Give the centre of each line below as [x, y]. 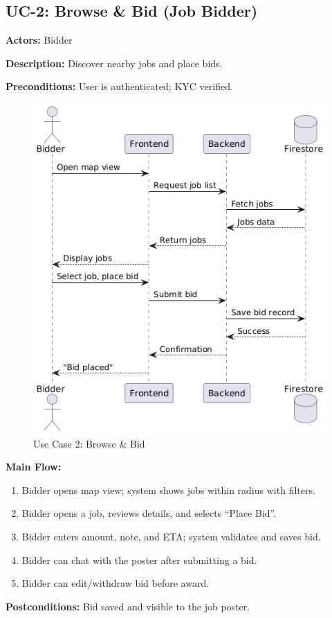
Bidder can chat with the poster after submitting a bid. [139, 559]
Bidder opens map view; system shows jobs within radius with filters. [168, 489]
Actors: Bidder [39, 40]
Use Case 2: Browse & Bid [89, 443]
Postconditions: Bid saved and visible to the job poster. [128, 606]
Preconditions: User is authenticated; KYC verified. [119, 86]
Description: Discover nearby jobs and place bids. [114, 63]
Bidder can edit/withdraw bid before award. [116, 583]
